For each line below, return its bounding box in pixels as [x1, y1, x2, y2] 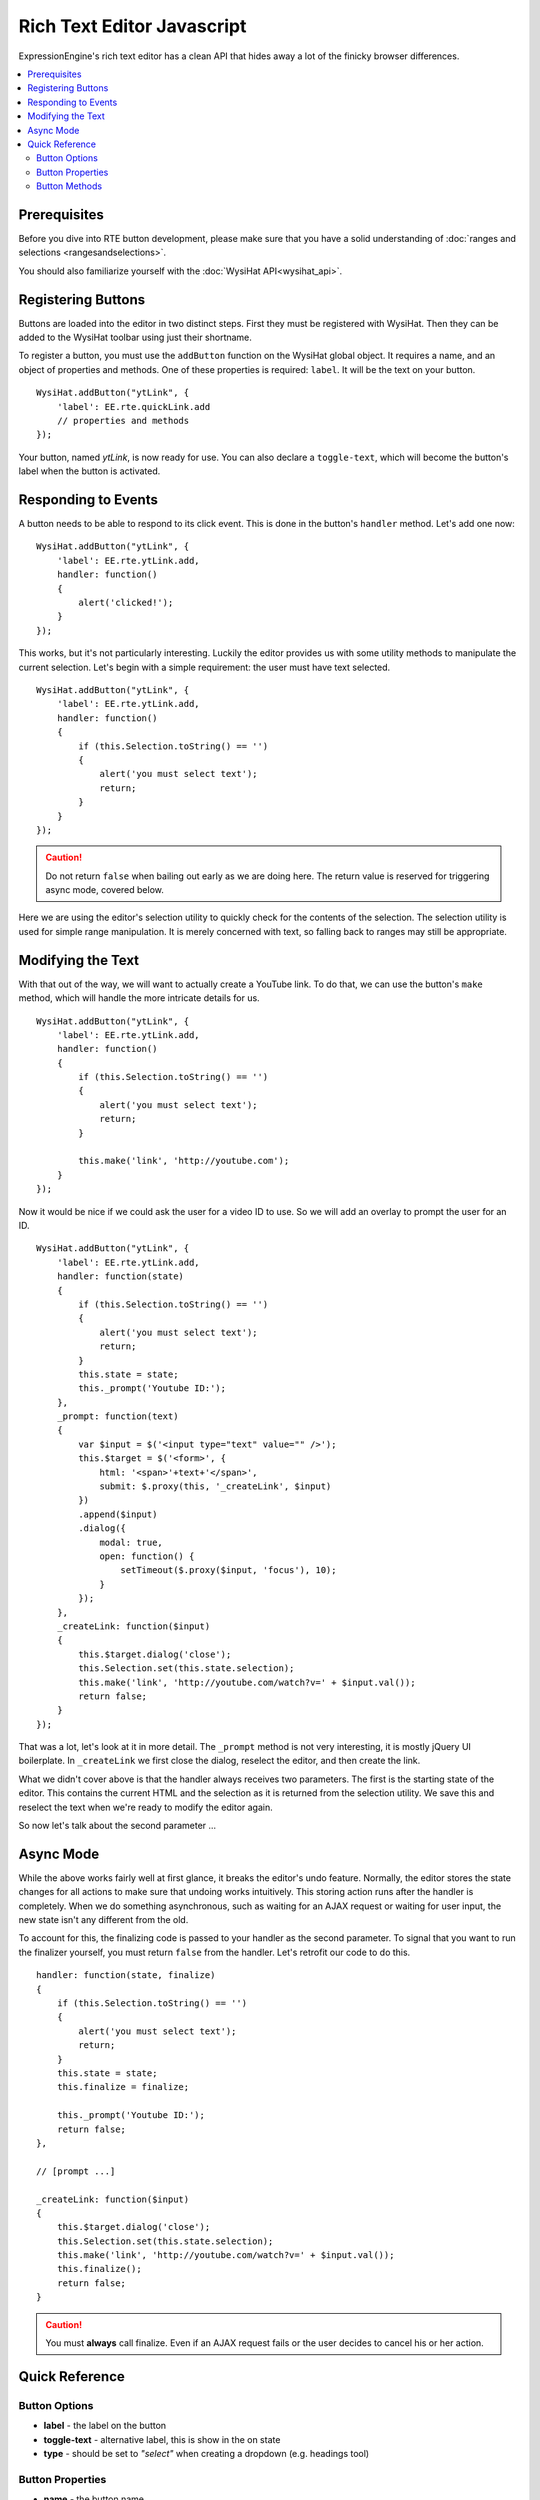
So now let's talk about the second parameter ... [18, 1820, 217, 1832]
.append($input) [78, 1508, 158, 1520]
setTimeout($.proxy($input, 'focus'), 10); [120, 1565, 337, 1576]
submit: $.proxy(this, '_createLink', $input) [99, 1481, 332, 1492]
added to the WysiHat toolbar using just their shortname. [18, 331, 252, 344]
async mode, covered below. [45, 884, 164, 896]
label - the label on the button [43, 2420, 167, 2432]
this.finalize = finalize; [56, 2081, 190, 2093]
